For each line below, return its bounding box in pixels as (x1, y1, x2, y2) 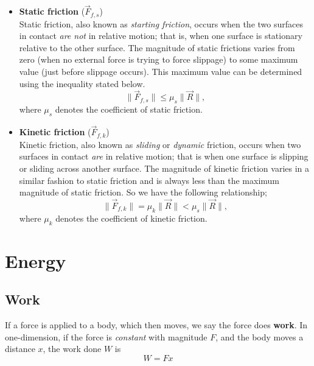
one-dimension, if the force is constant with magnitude (5, 330, 208, 343)
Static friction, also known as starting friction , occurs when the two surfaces (19, 17, 303, 30)
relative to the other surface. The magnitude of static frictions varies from (19, 41, 295, 54)
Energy (5, 248, 66, 273)
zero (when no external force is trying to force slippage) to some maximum (19, 53, 298, 66)
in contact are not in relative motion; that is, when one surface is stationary (19, 29, 302, 42)
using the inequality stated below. (19, 77, 145, 90)
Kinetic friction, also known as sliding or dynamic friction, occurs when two (19, 138, 301, 150)
